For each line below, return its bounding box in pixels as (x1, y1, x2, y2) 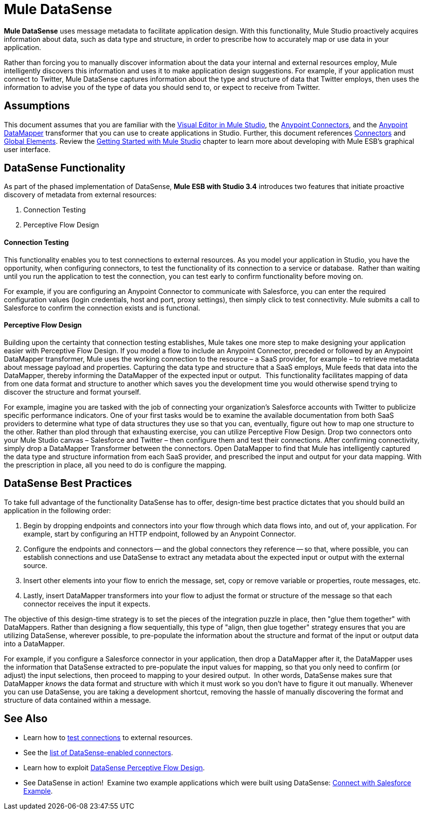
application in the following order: (4, 506, 111, 515)
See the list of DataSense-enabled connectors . (23, 748, 173, 757)
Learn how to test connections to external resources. (23, 733, 193, 742)
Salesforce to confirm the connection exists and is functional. (4, 303, 200, 312)
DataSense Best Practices (4, 477, 132, 490)
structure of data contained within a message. (4, 695, 151, 704)
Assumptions (4, 100, 70, 112)
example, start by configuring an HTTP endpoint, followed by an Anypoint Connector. (23, 529, 296, 538)
